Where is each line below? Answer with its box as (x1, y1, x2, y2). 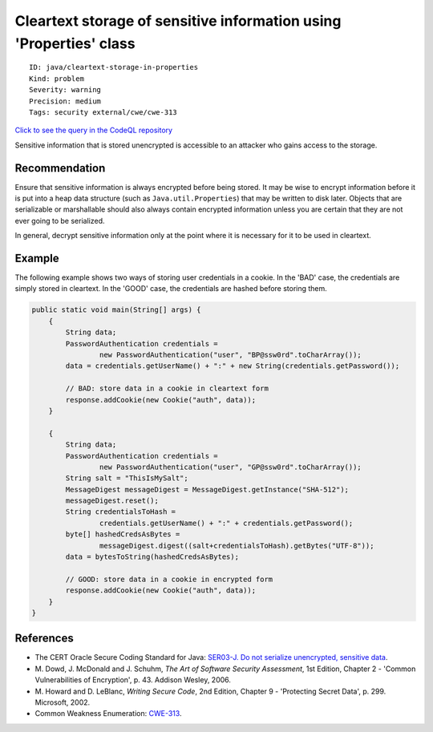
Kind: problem (29, 74, 84, 83)
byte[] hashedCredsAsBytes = (65, 530, 180, 539)
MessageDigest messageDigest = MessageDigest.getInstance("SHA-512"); (65, 485, 349, 494)
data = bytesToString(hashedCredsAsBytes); (65, 552, 240, 561)
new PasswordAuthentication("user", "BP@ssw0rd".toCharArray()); (99, 350, 362, 359)
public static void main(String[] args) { (31, 305, 201, 314)
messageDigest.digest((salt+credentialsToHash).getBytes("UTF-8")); (99, 541, 374, 550)
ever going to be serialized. (14, 216, 105, 225)
